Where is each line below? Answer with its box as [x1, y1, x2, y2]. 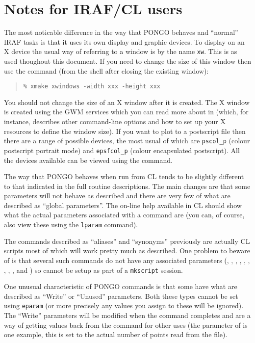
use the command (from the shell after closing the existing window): [4, 65, 209, 76]
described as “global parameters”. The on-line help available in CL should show [4, 200, 242, 210]
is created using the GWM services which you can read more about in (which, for [4, 106, 249, 117]
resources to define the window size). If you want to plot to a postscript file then [4, 126, 246, 136]
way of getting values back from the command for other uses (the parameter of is [4, 319, 248, 330]
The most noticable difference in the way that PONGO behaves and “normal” [4, 27, 238, 37]
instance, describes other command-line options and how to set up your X [4, 116, 226, 126]
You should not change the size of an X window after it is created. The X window [4, 97, 250, 107]
